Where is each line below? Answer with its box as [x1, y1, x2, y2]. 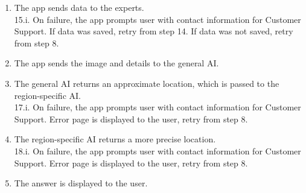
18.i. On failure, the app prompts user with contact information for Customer [14, 144, 301, 157]
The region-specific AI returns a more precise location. [14, 133, 216, 145]
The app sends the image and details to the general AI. [14, 57, 219, 69]
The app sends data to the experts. [14, 1, 144, 13]
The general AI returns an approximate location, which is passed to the [14, 77, 279, 89]
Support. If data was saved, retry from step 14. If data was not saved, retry [14, 25, 293, 37]
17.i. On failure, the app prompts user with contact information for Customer [14, 101, 301, 113]
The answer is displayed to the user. [14, 177, 148, 189]
